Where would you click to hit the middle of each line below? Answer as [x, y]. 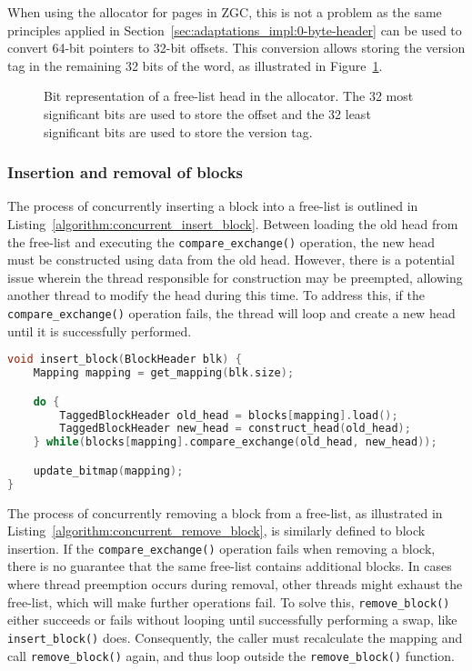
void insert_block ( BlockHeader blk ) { [125, 360]
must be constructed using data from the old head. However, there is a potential [231, 260]
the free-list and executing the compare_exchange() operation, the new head [221, 241]
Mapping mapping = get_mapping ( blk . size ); [164, 373]
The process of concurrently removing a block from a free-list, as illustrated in [225, 512]
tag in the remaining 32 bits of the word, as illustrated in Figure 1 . [195, 65]
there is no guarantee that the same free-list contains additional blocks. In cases [230, 566]
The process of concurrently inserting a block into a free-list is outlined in [213, 206]
